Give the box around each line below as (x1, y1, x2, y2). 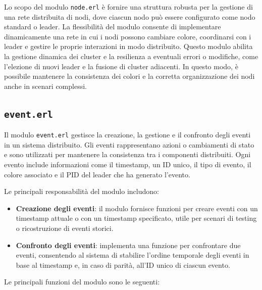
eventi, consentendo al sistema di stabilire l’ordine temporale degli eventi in (16, 250, 249, 260)
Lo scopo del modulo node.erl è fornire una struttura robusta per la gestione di (4, 2, 253, 12)
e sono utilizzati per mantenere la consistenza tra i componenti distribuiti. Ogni (4, 149, 251, 160)
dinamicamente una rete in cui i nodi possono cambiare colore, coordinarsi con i (4, 31, 251, 41)
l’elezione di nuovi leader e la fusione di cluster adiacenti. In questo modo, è (4, 61, 238, 71)
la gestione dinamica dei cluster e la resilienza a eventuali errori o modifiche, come (4, 51, 258, 62)
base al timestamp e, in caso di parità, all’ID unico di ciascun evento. (16, 259, 230, 270)
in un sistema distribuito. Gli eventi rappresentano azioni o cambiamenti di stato (4, 139, 254, 150)
